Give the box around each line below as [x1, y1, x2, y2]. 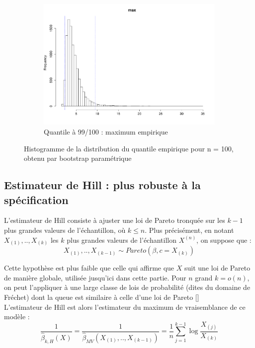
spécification [4, 192, 69, 207]
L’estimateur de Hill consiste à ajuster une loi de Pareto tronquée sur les [4, 215, 225, 225]
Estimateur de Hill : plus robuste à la [4, 177, 201, 193]
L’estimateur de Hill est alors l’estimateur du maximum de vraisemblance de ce [4, 301, 246, 312]
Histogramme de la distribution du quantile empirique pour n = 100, [24, 143, 234, 153]
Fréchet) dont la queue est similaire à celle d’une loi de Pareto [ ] [4, 291, 199, 302]
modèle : [4, 311, 30, 322]
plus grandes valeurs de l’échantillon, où [4, 225, 126, 235]
